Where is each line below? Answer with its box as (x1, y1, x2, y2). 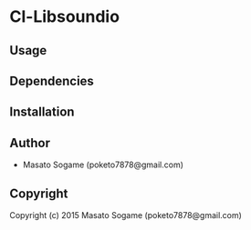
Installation (9, 105, 75, 120)
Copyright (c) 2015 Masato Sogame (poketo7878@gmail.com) (9, 209, 242, 220)
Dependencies (9, 73, 94, 88)
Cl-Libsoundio (9, 6, 120, 27)
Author (9, 135, 50, 151)
